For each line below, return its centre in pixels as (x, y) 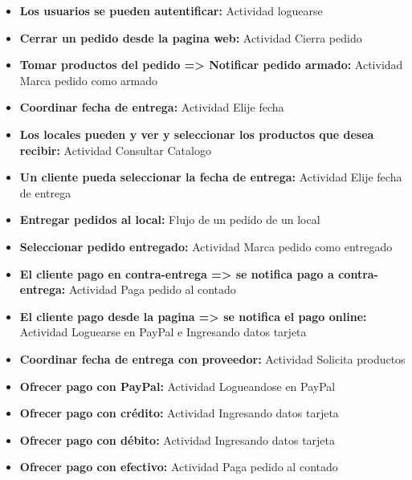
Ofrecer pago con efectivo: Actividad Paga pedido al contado (179, 467)
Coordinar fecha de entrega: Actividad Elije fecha (152, 107)
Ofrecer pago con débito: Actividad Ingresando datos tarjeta (177, 439)
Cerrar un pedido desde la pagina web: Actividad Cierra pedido (191, 37)
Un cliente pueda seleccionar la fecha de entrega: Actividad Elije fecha (211, 177)
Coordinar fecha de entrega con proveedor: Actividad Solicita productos (212, 358)
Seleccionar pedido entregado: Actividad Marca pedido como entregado (206, 246)
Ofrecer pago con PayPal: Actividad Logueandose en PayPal (177, 386)
